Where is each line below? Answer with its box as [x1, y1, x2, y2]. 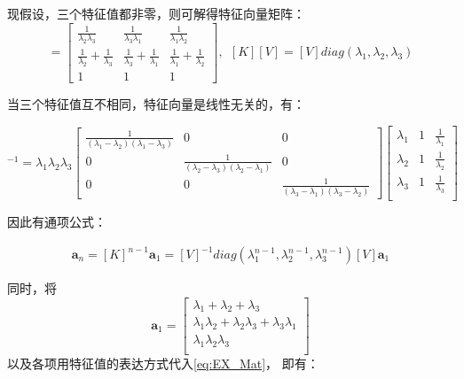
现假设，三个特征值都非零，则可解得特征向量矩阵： [7, 4, 305, 22]
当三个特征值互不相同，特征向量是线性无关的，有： [7, 95, 305, 113]
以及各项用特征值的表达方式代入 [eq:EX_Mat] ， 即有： [7, 354, 319, 373]
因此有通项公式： [7, 212, 106, 230]
